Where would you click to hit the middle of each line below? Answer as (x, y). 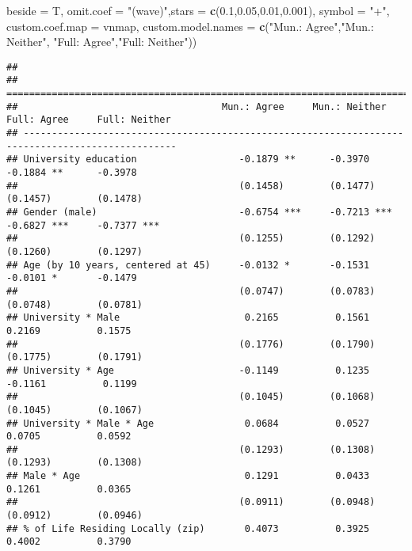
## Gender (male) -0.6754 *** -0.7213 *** (199, 212)
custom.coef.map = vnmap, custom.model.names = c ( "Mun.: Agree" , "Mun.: (190, 26)
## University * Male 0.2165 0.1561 (188, 318)
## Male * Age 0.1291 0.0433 (188, 476)
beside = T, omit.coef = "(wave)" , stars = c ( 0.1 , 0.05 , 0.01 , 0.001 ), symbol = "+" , (198, 10)
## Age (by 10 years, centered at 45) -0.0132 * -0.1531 (188, 265)
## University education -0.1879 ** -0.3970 (188, 160)
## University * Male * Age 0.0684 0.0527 (188, 423)
